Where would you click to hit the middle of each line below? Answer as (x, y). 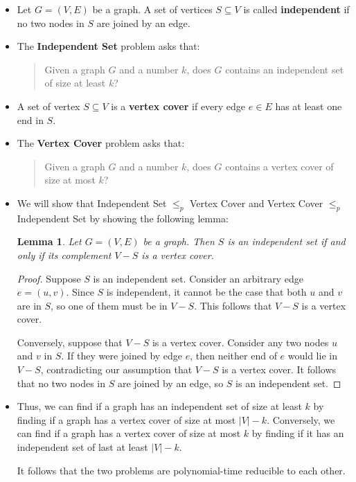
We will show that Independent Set (92, 203)
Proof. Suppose (49, 278)
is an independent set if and (286, 241)
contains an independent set (285, 69)
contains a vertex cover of (279, 166)
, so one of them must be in (109, 305)
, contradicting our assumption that (116, 369)
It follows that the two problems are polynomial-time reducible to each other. (181, 470)
